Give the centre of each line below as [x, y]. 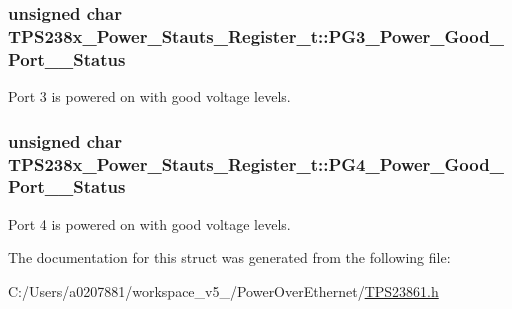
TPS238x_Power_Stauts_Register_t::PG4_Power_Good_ [256, 163]
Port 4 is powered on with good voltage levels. [149, 223]
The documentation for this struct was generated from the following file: [229, 257]
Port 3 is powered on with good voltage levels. [149, 96]
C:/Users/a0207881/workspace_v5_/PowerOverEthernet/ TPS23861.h [223, 290]
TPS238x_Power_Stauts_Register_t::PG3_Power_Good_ [256, 35]
